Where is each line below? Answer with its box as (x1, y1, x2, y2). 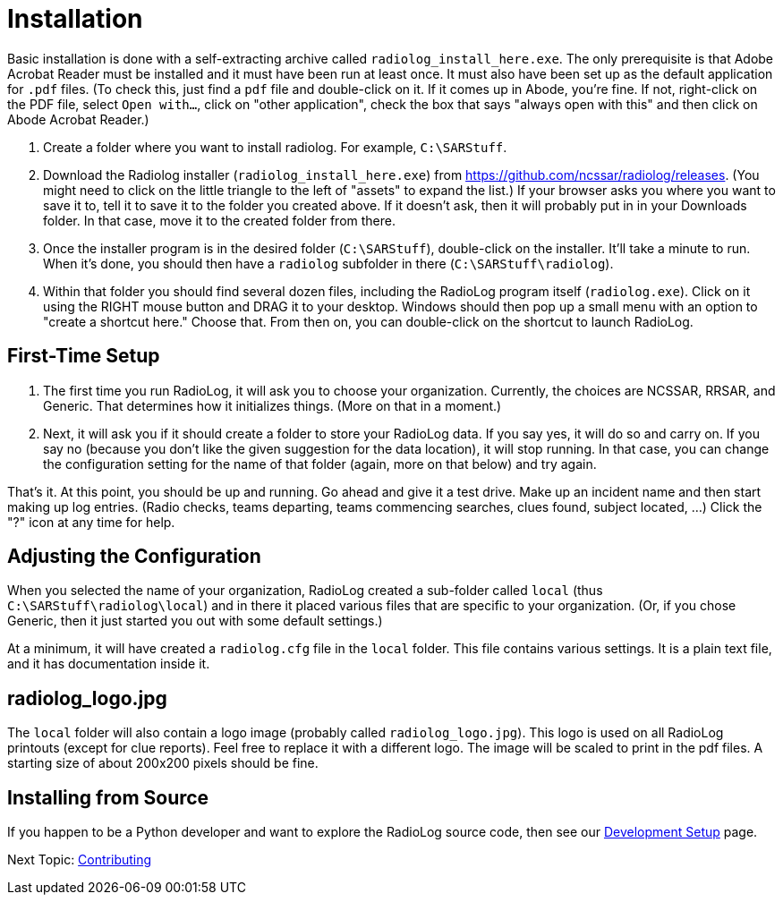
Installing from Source (7, 786, 209, 809)
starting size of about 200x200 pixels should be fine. (7, 755, 319, 771)
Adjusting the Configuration (7, 545, 261, 568)
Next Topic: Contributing (7, 852, 152, 868)
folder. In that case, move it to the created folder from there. (43, 212, 396, 228)
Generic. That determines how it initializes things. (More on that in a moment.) (43, 397, 502, 413)
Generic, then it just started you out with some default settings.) (7, 613, 383, 629)
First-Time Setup (7, 345, 160, 368)
